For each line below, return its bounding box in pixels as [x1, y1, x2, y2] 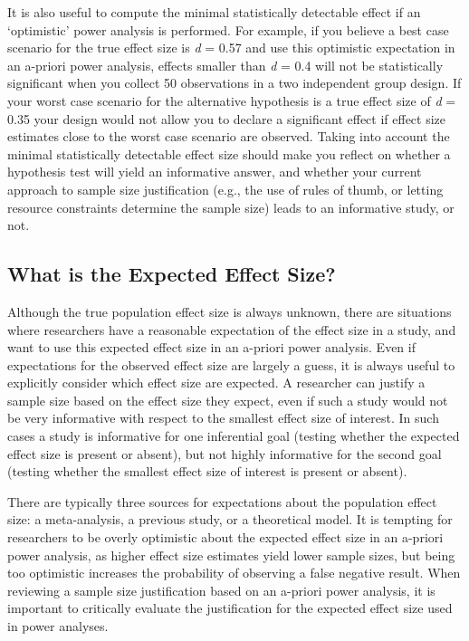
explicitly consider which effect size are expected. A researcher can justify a [7, 373, 426, 392]
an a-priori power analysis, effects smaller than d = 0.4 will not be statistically [7, 55, 444, 74]
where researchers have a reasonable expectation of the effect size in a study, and [7, 320, 456, 339]
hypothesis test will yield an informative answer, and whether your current [7, 162, 422, 181]
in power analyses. [7, 617, 109, 636]
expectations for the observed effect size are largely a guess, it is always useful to [7, 355, 455, 374]
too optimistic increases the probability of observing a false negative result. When [7, 563, 461, 582]
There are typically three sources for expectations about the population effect [7, 492, 437, 511]
